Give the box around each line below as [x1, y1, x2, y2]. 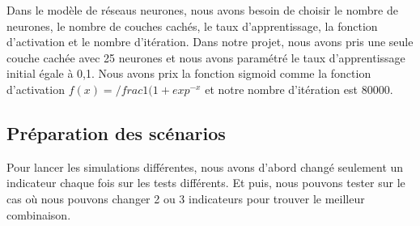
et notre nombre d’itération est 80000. [205, 80, 393, 97]
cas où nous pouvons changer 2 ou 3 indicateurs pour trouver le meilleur [6, 190, 365, 207]
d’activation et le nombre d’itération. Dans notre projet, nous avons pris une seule [6, 33, 414, 50]
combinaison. [6, 206, 71, 223]
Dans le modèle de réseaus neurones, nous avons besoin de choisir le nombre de [6, 2, 398, 18]
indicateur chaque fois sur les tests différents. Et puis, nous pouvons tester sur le [6, 174, 405, 191]
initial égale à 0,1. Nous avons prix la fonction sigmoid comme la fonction [6, 65, 371, 82]
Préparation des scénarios [6, 120, 226, 145]
